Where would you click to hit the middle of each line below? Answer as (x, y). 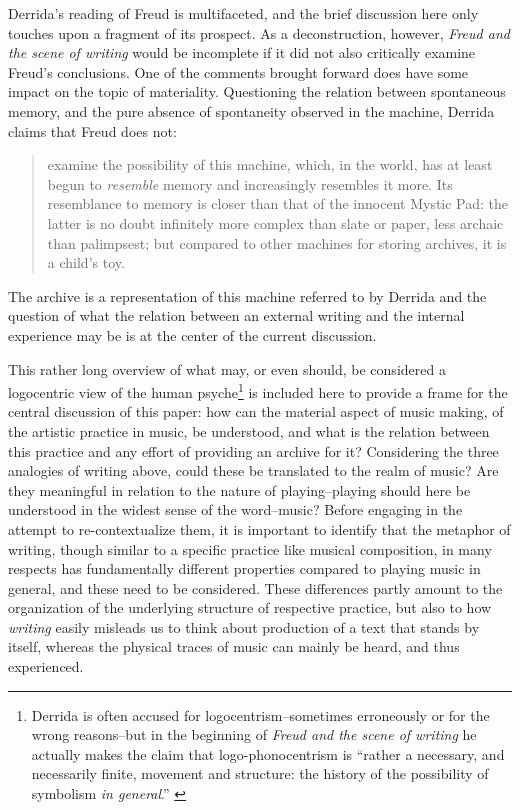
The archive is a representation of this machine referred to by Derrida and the (247, 295)
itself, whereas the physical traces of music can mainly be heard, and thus (234, 646)
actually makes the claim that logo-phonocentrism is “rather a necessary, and (268, 753)
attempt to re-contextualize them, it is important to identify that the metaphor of (259, 528)
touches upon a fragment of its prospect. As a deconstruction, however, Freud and (259, 32)
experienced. (46, 666)
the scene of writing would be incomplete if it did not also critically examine (242, 52)
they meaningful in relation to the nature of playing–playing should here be (239, 489)
